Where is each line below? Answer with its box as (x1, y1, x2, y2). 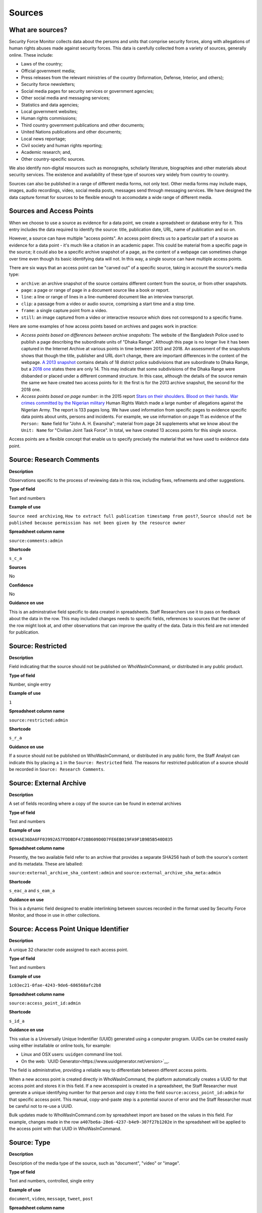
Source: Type (9, 1138, 50, 1147)
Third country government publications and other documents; (21, 122, 145, 128)
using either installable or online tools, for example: (9, 1042, 111, 1048)
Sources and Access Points (9, 207, 94, 215)
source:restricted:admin (9, 717, 68, 723)
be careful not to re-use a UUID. (9, 1103, 73, 1109)
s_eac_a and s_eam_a (9, 888, 55, 894)
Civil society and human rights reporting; (21, 142, 103, 148)
